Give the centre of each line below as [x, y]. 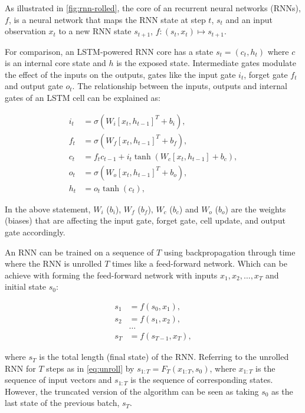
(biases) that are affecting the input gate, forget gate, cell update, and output [145, 220]
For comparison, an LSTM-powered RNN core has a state [109, 51]
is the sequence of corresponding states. [202, 380]
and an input [249, 19]
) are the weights [255, 209]
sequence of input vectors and [58, 380]
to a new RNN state [95, 31]
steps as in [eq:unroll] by [90, 368]
